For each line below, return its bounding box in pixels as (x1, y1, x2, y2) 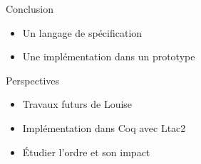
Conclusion (6, 1, 53, 16)
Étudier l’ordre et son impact (22, 144, 150, 159)
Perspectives (6, 72, 60, 87)
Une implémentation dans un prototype (22, 49, 195, 64)
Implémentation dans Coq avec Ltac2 (22, 120, 186, 135)
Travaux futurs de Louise (22, 97, 133, 111)
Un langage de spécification (22, 25, 143, 40)
